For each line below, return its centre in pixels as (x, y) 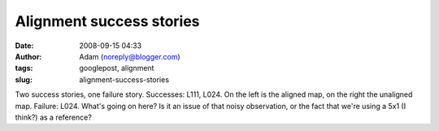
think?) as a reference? (54, 117)
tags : (24, 68)
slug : (24, 79)
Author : (28, 56)
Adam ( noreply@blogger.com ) (130, 56)
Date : (24, 46)
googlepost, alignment (117, 68)
